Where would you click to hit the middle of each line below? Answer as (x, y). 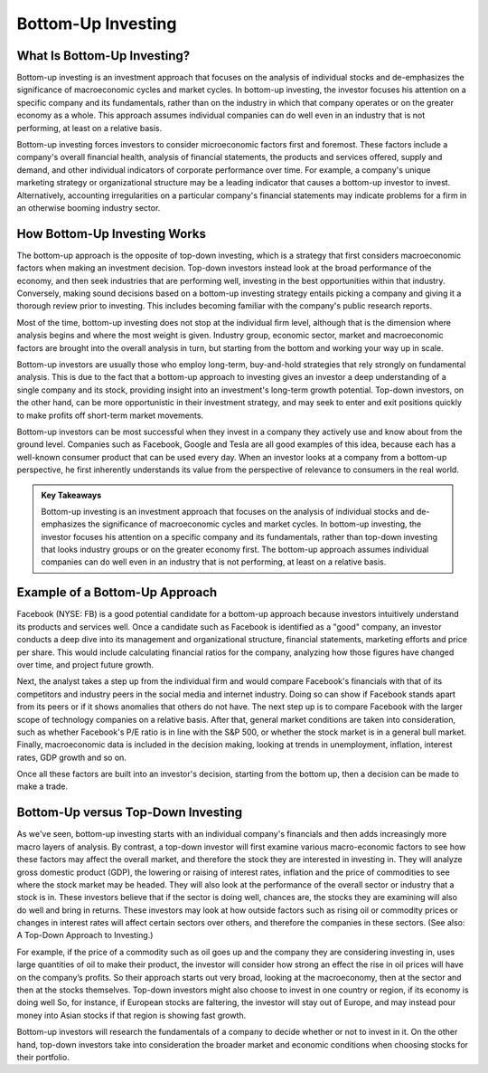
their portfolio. (43, 1057)
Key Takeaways (71, 495)
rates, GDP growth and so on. (71, 757)
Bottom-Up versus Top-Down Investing (130, 813)
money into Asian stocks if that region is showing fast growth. (131, 1015)
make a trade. (42, 786)
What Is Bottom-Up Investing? (103, 56)
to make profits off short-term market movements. (110, 415)
